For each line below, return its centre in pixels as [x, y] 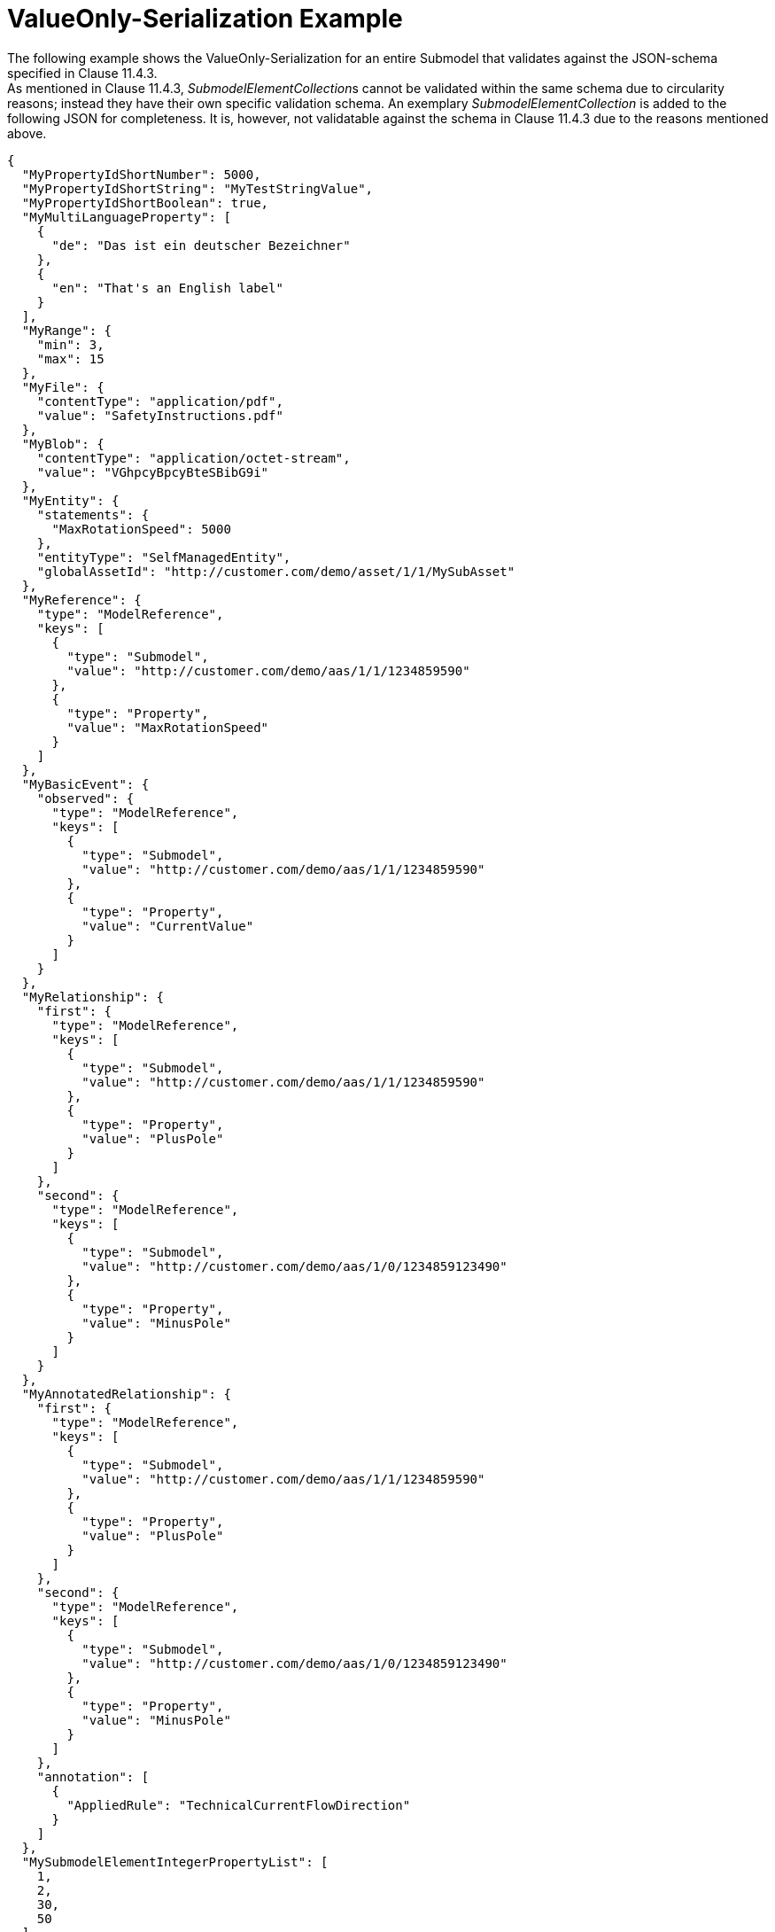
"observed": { [85, 798]
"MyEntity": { [70, 500]
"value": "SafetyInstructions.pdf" [160, 415]
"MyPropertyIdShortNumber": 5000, [141, 174]
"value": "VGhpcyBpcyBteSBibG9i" [153, 472]
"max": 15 [70, 358]
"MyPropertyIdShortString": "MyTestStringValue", [198, 188]
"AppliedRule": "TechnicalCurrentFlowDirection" [239, 1805]
